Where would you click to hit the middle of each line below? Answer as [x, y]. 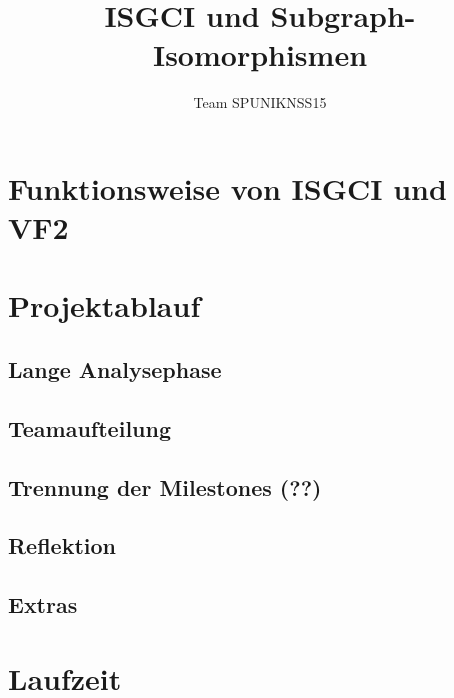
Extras [43, 604]
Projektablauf [104, 305]
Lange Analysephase [115, 369]
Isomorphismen [260, 54]
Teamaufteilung [90, 427]
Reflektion [62, 545]
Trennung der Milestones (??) [165, 486]
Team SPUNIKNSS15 [260, 102]
